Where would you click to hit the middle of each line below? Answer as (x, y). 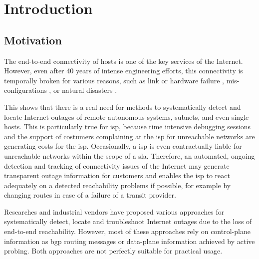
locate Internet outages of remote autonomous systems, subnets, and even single (127, 117)
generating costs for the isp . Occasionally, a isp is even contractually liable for (123, 146)
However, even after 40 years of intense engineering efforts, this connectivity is (124, 71)
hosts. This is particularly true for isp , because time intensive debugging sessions (128, 127)
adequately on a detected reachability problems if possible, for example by (118, 185)
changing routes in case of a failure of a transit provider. (90, 195)
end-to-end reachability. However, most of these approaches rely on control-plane (127, 231)
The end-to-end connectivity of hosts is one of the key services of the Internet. (124, 61)
